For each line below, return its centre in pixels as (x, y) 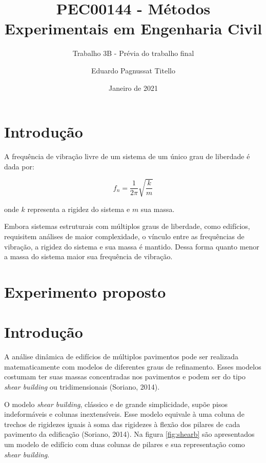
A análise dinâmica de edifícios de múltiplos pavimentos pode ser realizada (121, 356)
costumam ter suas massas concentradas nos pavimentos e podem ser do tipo (125, 377)
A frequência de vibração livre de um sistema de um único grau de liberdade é (127, 156)
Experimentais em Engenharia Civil (133, 28)
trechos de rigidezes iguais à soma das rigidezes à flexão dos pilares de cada (122, 424)
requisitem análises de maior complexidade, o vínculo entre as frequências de (124, 236)
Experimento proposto (85, 291)
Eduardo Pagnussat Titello (133, 70)
